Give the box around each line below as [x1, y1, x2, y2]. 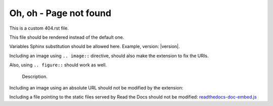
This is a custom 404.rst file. [9, 25, 69, 31]
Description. [22, 73, 48, 79]
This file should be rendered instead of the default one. [9, 34, 124, 40]
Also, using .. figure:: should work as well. [9, 62, 107, 68]
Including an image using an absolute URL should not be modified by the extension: [9, 84, 184, 90]
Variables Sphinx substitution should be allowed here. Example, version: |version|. [9, 43, 180, 50]
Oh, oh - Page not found [9, 8, 111, 19]
